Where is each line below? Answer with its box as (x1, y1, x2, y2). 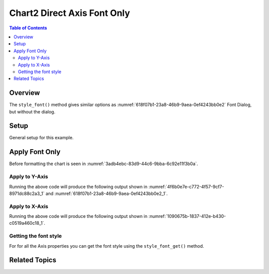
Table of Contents (9, 25, 47, 31)
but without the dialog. (9, 108, 56, 114)
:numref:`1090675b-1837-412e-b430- (148, 213, 226, 219)
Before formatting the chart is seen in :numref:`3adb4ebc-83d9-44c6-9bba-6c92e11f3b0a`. (9, 161, 198, 167)
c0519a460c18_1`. (9, 220, 45, 226)
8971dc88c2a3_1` (9, 190, 45, 196)
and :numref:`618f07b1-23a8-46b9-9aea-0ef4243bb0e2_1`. (45, 190, 168, 196)
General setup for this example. (9, 135, 74, 141)
